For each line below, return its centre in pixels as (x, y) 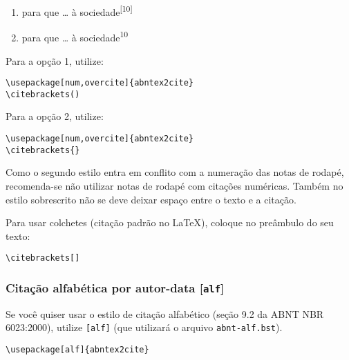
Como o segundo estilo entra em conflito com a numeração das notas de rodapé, (175, 172)
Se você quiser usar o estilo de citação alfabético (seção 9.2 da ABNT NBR (165, 313)
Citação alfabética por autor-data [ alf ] (115, 287)
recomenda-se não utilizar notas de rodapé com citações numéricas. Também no (174, 185)
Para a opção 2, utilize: (55, 116)
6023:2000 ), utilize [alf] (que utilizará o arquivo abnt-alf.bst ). (144, 327)
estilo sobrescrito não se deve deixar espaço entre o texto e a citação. (151, 199)
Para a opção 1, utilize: (55, 60)
